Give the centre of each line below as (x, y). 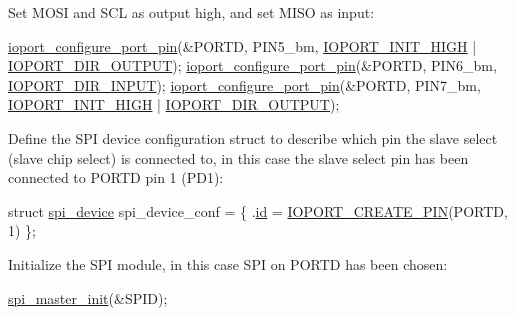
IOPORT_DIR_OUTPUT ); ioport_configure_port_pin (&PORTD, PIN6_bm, (252, 65)
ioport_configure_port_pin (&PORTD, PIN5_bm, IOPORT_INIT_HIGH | (242, 45)
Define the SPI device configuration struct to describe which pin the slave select (253, 137)
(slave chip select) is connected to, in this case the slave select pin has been (238, 157)
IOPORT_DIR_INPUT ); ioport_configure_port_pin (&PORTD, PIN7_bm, (244, 84)
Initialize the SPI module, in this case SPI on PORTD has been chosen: (228, 263)
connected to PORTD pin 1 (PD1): (116, 177)
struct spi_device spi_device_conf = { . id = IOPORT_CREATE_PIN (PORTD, (258, 210)
